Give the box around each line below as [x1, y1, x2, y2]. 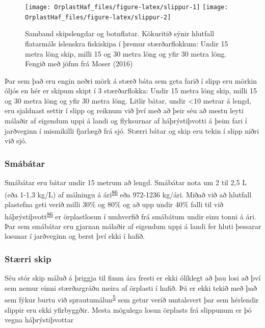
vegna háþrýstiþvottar [5, 314, 74, 325]
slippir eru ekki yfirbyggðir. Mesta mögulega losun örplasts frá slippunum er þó [5, 304, 252, 315]
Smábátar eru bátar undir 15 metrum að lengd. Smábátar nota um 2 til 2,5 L [5, 177, 247, 188]
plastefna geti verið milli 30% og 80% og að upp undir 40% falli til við [5, 198, 224, 209]
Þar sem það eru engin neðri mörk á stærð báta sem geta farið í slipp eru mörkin [5, 75, 257, 86]
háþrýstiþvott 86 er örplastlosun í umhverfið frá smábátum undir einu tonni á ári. [5, 209, 256, 221]
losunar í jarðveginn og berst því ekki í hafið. [5, 231, 145, 241]
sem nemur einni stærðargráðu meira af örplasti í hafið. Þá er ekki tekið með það [5, 282, 257, 293]
